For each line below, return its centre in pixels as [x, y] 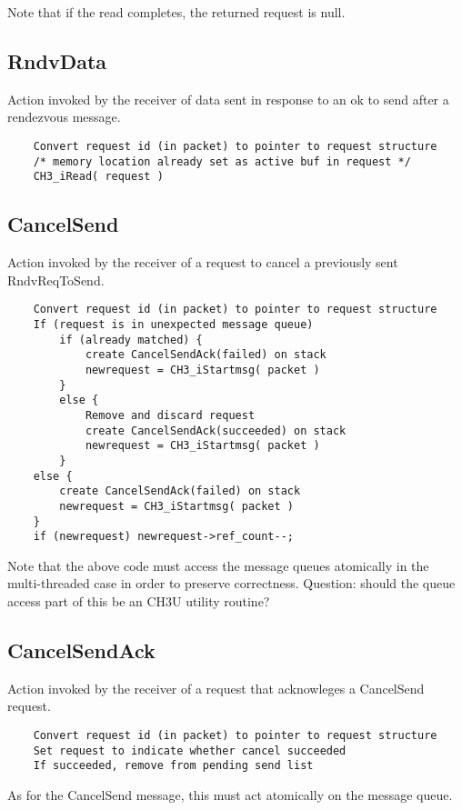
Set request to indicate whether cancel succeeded [190, 750]
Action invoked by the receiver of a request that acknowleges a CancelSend [216, 688]
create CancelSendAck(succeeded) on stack [216, 430]
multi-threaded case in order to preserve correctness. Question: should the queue [231, 583]
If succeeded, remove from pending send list [173, 766]
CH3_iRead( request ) [98, 177]
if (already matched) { [131, 340]
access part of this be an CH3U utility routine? [139, 601]
